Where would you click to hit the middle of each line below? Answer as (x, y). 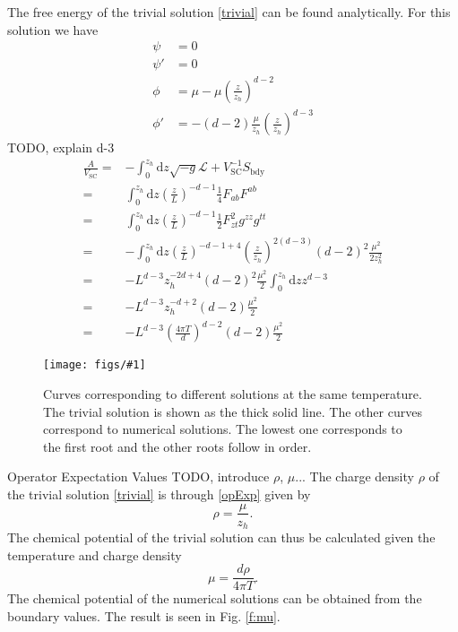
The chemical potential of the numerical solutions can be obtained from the (215, 598)
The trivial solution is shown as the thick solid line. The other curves (233, 411)
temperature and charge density (95, 554)
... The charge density (354, 476)
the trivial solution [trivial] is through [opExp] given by (159, 493)
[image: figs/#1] (95, 365)
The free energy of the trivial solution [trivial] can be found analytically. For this (229, 12)
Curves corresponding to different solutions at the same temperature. (233, 393)
